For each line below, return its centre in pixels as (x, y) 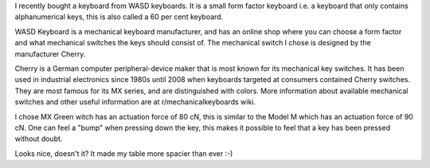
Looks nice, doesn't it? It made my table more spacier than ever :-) (124, 153)
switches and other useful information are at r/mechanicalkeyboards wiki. (135, 102)
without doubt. (39, 139)
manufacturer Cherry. (50, 54)
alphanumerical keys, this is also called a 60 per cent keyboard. (119, 17)
